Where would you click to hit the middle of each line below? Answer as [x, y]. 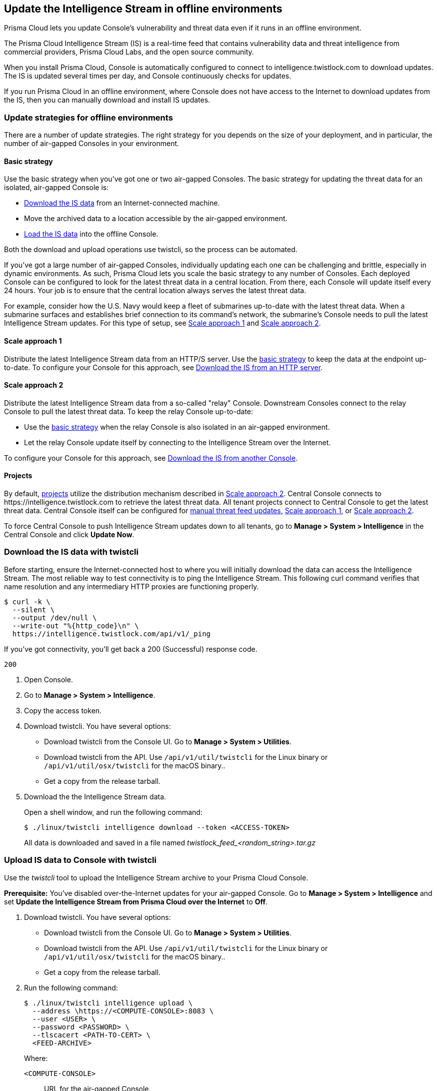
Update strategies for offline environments [88, 117]
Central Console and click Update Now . [69, 535]
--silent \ [33, 610]
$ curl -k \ [27, 602]
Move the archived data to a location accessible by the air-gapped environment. [156, 219]
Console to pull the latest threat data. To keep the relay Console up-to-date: [129, 411]
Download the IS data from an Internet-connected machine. [122, 203]
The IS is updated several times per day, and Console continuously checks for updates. [148, 76]
